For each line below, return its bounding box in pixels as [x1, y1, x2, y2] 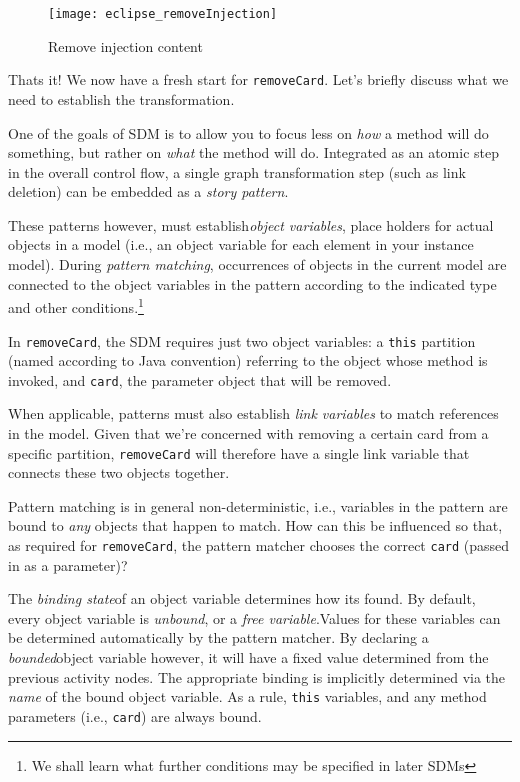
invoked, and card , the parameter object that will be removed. [8, 369, 392, 390]
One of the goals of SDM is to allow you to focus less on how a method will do [8, 122, 489, 143]
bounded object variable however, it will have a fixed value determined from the [8, 647, 489, 668]
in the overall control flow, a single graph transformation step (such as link [8, 161, 466, 182]
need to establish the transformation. [8, 88, 235, 109]
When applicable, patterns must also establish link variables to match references [8, 403, 499, 424]
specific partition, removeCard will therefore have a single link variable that [8, 442, 470, 463]
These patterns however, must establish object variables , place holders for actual [8, 214, 494, 235]
